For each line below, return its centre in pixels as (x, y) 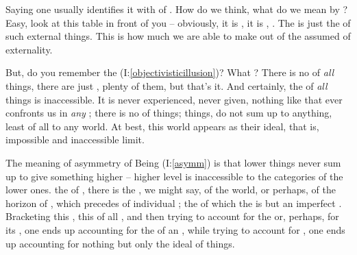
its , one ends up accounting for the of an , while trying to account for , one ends (175, 229)
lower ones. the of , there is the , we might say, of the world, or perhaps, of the (171, 190)
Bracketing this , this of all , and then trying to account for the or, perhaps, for (172, 216)
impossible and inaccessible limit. (75, 139)
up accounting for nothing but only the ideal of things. (120, 243)
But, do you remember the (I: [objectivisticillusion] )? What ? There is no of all (170, 72)
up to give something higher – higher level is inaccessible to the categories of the (174, 176)
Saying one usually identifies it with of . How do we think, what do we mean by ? (177, 9)
